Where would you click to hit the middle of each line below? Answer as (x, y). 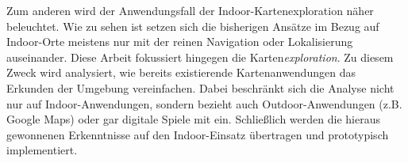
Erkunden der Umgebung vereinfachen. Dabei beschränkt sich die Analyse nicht (200, 87)
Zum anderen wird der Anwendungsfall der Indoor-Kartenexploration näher (190, 10)
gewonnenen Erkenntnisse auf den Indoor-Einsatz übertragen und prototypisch (198, 134)
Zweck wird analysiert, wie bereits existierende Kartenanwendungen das (181, 72)
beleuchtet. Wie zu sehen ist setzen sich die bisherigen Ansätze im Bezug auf (193, 26)
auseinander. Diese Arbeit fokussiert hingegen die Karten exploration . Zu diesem (200, 57)
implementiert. (42, 150)
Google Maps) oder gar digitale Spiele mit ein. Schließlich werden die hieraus (193, 119)
